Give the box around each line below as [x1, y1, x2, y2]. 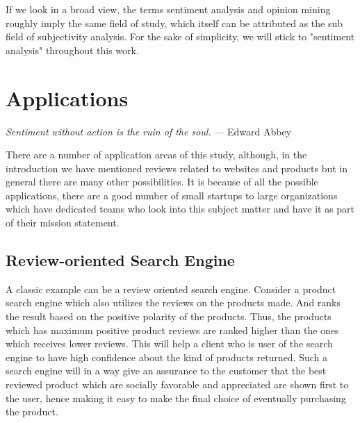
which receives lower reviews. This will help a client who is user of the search [6, 336, 333, 351]
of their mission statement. [6, 215, 120, 230]
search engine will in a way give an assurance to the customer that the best [6, 363, 327, 378]
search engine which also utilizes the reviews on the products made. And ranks [6, 295, 341, 310]
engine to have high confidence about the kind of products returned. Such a [6, 349, 328, 364]
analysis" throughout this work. [6, 42, 139, 57]
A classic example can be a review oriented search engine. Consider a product [6, 281, 336, 296]
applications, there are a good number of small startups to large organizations [6, 188, 338, 202]
